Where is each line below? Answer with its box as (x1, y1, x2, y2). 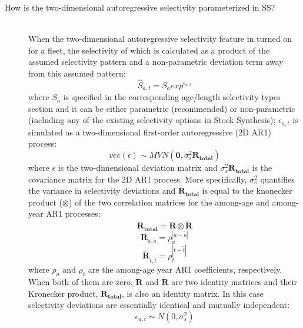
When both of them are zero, (28, 276, 133, 288)
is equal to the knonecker (202, 184, 292, 197)
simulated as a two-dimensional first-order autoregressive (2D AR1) (28, 125, 271, 138)
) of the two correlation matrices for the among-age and (68, 196, 269, 208)
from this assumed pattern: (28, 67, 126, 79)
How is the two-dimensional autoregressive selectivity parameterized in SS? (5, 1, 275, 13)
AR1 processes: (46, 207, 101, 220)
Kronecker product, (28, 287, 98, 299)
